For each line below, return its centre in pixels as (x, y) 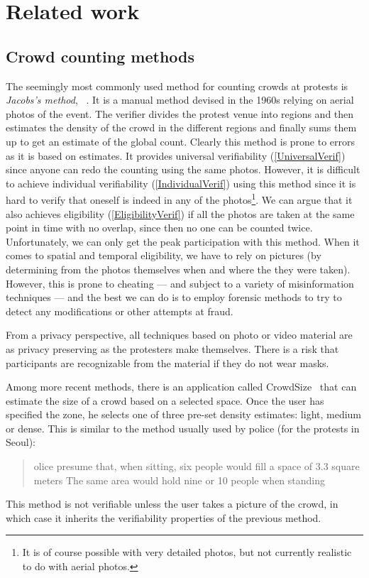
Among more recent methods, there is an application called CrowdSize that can (181, 387)
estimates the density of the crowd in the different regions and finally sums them (181, 127)
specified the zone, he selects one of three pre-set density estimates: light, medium (184, 414)
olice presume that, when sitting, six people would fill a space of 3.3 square (197, 466)
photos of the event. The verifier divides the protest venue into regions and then (180, 113)
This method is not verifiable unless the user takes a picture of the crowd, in (172, 504)
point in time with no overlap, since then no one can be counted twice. (159, 228)
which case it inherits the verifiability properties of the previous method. (164, 517)
